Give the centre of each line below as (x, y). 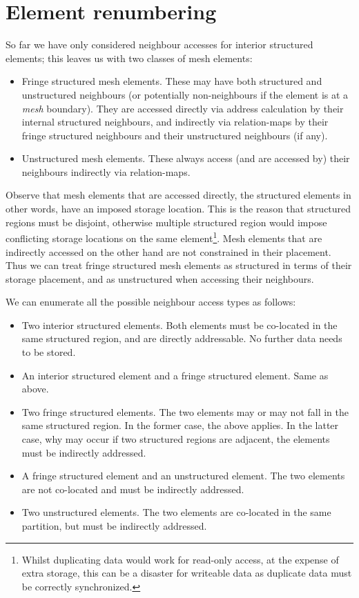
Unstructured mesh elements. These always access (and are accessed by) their (186, 158)
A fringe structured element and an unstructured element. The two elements (183, 476)
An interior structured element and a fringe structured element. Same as (175, 375)
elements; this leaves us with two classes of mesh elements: (129, 58)
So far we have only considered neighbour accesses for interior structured (159, 44)
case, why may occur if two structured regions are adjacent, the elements (176, 439)
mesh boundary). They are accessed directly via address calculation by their (183, 108)
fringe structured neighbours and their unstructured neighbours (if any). (175, 135)
